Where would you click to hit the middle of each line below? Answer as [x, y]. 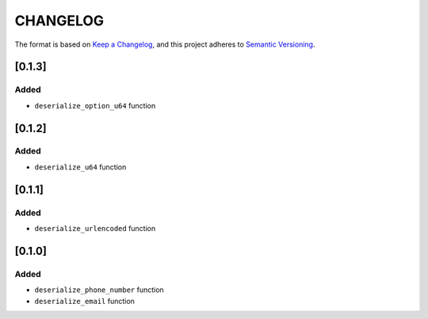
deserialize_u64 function [80, 167]
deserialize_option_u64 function [95, 105]
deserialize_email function [84, 301]
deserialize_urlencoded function [95, 229]
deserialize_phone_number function [99, 290]
